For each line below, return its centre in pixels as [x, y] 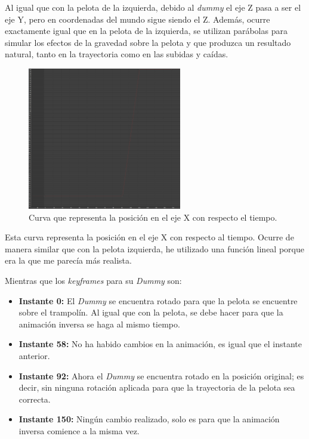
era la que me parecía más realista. [68, 260]
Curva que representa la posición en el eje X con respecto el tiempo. [153, 217]
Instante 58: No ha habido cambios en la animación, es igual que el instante [160, 344]
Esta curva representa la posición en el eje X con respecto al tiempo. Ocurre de [149, 237]
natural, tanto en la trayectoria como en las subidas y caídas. [117, 54]
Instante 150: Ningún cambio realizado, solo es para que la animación [149, 419]
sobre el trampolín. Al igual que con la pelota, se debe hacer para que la [151, 312]
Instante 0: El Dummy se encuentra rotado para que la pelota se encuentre [158, 300]
